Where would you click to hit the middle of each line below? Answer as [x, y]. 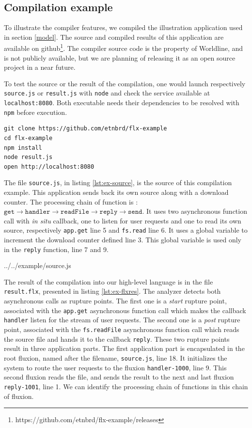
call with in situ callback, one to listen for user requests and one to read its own [123, 220]
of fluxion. [19, 396]
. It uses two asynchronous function [195, 211]
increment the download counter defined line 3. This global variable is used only [123, 240]
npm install [23, 148]
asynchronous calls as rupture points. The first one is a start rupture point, [115, 301]
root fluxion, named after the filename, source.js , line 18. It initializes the [116, 357]
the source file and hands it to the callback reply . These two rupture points [117, 339]
